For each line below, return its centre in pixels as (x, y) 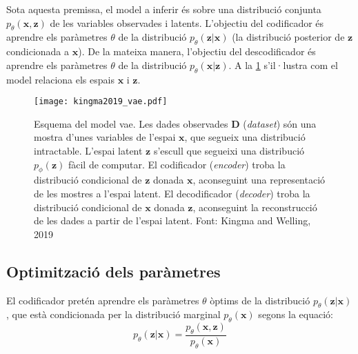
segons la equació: (296, 314)
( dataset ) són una (280, 123)
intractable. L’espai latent (88, 151)
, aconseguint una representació (259, 180)
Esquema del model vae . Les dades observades (131, 123)
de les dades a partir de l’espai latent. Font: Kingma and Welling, (172, 220)
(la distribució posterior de (288, 37)
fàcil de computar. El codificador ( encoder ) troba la (177, 164)
